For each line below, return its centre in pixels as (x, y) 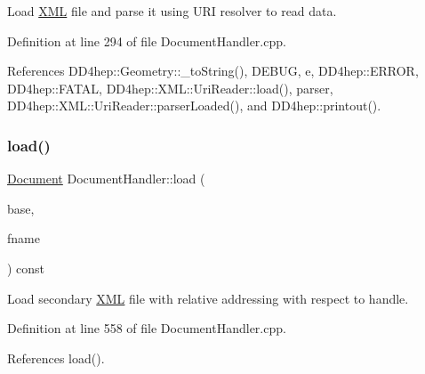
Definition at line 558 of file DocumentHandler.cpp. (147, 328)
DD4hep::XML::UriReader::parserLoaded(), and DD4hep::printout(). (194, 106)
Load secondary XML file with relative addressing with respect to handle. (208, 298)
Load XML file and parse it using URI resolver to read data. (172, 11)
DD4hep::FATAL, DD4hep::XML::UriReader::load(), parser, (170, 88)
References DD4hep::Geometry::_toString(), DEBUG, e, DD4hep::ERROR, (213, 71)
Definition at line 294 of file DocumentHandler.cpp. (147, 41)
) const (26, 268)
